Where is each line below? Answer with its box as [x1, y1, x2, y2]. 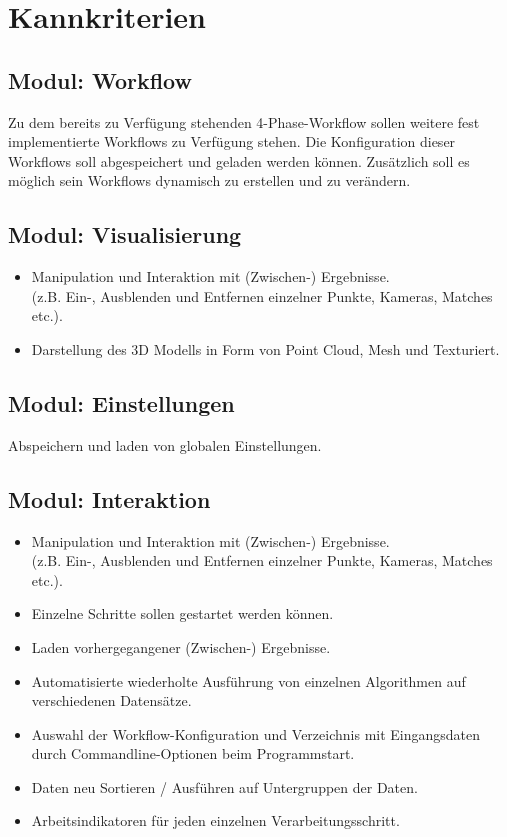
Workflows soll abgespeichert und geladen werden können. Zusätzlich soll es [8, 150, 470, 171]
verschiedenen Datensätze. [31, 690, 192, 711]
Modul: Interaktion [8, 483, 211, 514]
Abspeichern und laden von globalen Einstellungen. [8, 434, 322, 455]
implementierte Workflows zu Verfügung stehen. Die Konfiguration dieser [8, 131, 456, 152]
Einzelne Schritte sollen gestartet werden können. [31, 603, 334, 624]
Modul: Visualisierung [8, 219, 242, 250]
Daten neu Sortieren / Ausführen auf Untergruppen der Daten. [31, 776, 418, 797]
